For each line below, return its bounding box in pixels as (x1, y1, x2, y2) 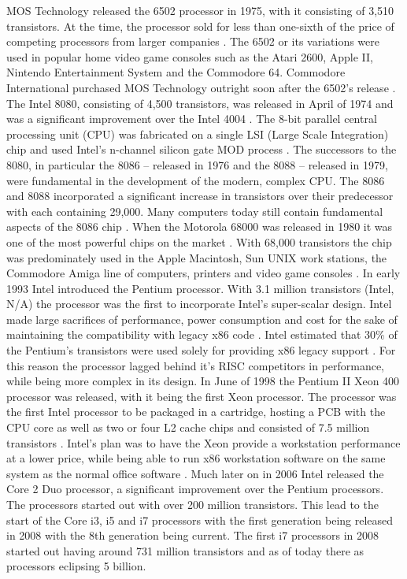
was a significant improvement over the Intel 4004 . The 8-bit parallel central (6, 110, 377, 127)
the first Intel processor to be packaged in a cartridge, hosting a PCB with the (6, 403, 386, 420)
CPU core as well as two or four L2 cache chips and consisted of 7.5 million (6, 419, 370, 436)
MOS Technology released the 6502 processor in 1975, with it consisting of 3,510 (6, 2, 394, 18)
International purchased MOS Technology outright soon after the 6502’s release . (6, 79, 396, 95)
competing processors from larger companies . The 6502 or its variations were (6, 33, 379, 50)
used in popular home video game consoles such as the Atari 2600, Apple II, (6, 48, 373, 65)
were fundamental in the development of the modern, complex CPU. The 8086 (6, 172, 385, 188)
